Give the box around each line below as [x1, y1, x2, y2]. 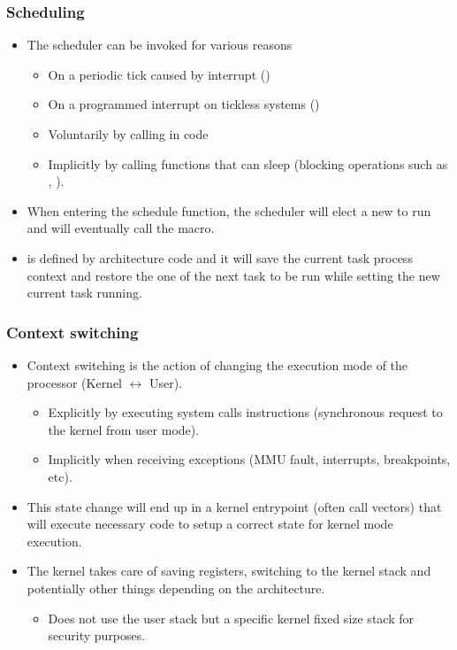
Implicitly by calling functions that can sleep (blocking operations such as [48, 154, 448, 173]
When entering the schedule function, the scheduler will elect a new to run [27, 201, 431, 220]
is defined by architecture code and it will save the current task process [27, 248, 413, 267]
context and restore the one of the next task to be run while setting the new [27, 266, 440, 284]
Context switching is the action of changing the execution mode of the [27, 355, 408, 374]
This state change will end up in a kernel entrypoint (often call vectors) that [27, 497, 442, 515]
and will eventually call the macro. [27, 219, 215, 237]
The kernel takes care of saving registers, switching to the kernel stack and [27, 561, 431, 580]
